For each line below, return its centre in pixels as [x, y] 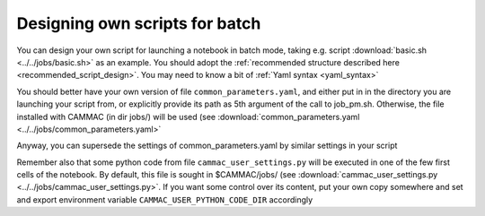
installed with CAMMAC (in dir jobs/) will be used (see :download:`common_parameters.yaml [188, 117]
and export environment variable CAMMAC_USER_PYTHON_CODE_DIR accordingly [165, 199]
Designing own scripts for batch [139, 23]
